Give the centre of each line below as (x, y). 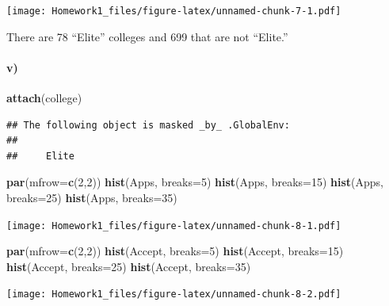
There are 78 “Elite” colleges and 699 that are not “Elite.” (147, 36)
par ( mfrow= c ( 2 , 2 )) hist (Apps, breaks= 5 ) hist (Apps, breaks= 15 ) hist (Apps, (195, 182)
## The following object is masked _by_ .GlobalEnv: (148, 125)
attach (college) (44, 98)
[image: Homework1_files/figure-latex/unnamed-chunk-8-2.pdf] (174, 295)
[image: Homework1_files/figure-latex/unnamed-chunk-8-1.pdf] (174, 226)
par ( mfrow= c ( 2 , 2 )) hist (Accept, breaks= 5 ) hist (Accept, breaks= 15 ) (175, 251)
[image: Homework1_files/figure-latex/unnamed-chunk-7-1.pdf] (174, 11)
